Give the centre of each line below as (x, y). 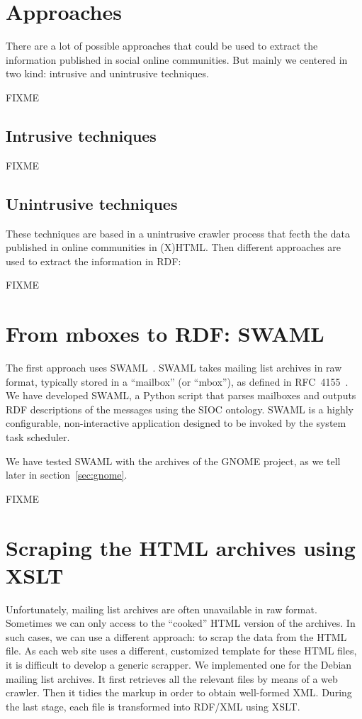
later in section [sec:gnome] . (67, 475)
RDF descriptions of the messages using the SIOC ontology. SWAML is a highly (180, 409)
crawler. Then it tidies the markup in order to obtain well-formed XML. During (179, 692)
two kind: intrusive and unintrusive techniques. (107, 73)
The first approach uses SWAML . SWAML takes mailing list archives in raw (174, 367)
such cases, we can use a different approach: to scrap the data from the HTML (176, 636)
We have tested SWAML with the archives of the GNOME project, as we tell (173, 461)
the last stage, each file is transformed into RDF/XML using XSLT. (153, 706)
